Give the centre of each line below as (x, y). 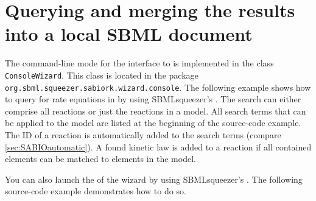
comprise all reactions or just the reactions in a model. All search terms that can (156, 111)
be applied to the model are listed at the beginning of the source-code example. (153, 123)
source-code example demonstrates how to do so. (96, 191)
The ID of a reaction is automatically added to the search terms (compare (143, 135)
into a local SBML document (129, 34)
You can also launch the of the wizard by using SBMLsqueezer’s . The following (154, 179)
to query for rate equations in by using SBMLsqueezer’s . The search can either (153, 99)
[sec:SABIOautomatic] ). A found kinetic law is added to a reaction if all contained (158, 146)
